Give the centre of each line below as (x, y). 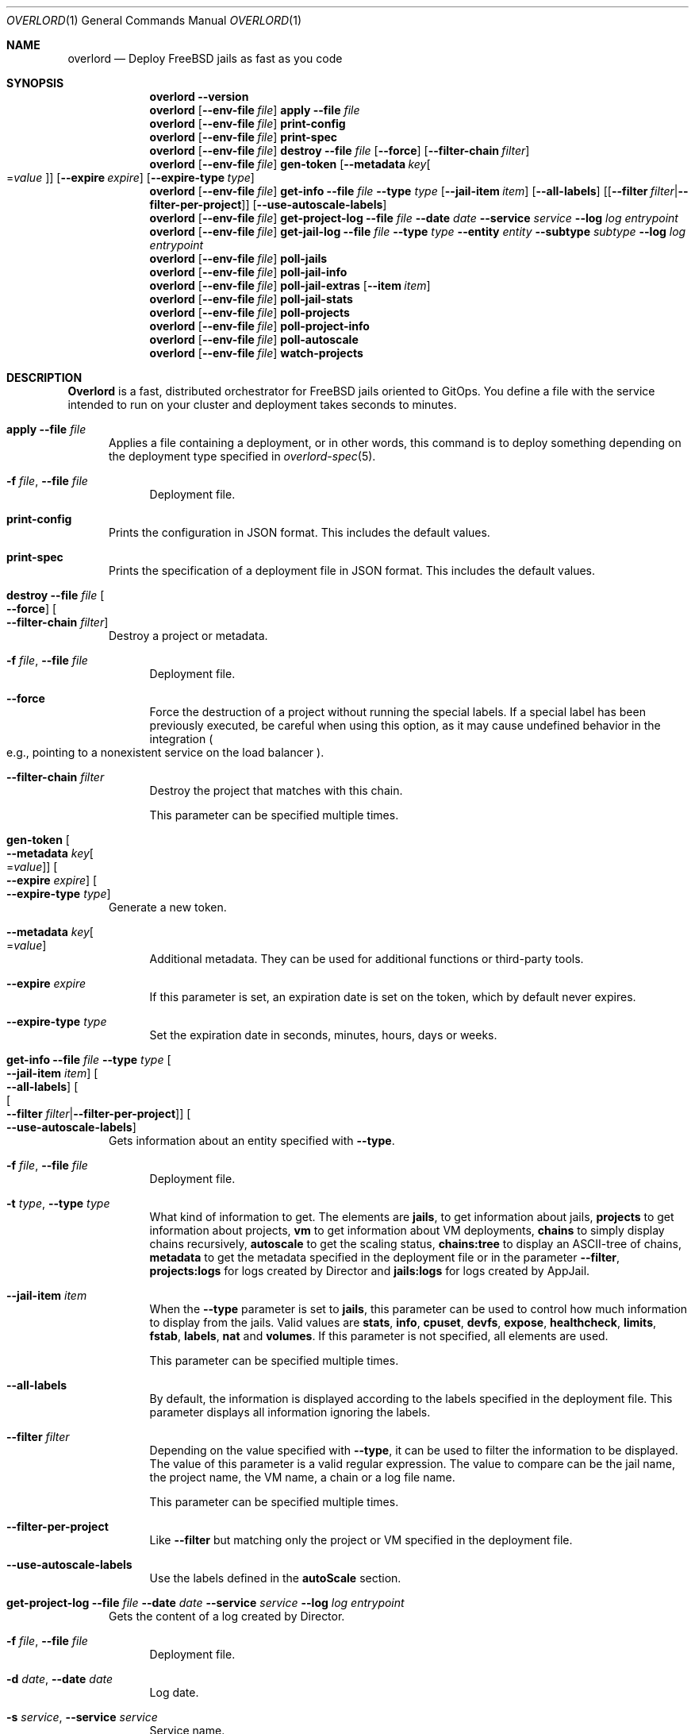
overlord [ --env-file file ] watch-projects (256, 353)
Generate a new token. (168, 907)
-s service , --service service (82, 1717)
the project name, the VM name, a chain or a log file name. (302, 1477)
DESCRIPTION (44, 378)
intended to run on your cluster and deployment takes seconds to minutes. (262, 405)
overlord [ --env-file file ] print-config (248, 123)
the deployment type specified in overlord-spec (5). (242, 456)
